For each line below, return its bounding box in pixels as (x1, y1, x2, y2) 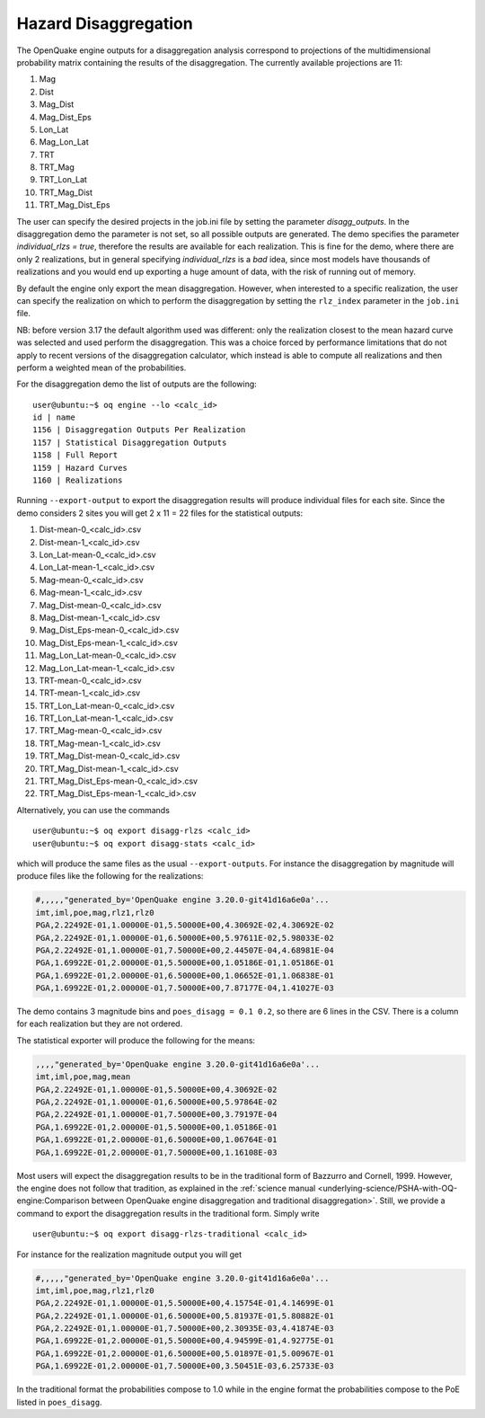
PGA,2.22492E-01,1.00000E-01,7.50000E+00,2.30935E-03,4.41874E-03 (35, 1324, 334, 1334)
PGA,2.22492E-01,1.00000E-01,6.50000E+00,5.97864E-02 (35, 1097, 278, 1107)
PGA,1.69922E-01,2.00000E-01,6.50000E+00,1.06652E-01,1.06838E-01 (35, 970, 334, 980)
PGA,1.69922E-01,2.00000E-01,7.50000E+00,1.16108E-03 (35, 1147, 278, 1157)
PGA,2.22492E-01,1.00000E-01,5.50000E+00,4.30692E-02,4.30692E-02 (35, 920, 334, 930)
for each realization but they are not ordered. (16, 1018, 183, 1029)
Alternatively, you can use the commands (16, 804, 171, 815)
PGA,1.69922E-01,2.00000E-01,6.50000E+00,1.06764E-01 (35, 1135, 278, 1145)
